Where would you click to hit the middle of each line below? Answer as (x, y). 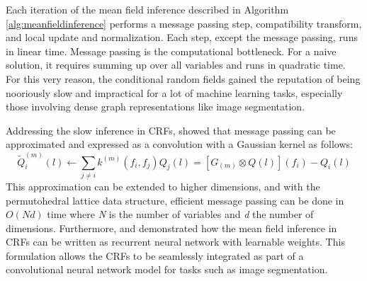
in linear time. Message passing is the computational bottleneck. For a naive (171, 51)
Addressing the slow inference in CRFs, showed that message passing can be (171, 130)
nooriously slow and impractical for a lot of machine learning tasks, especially (174, 92)
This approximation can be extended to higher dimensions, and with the (163, 186)
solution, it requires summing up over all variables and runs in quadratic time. (176, 65)
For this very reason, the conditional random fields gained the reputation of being (183, 78)
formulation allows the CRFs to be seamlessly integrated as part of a (155, 255)
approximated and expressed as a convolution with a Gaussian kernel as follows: (179, 144)
